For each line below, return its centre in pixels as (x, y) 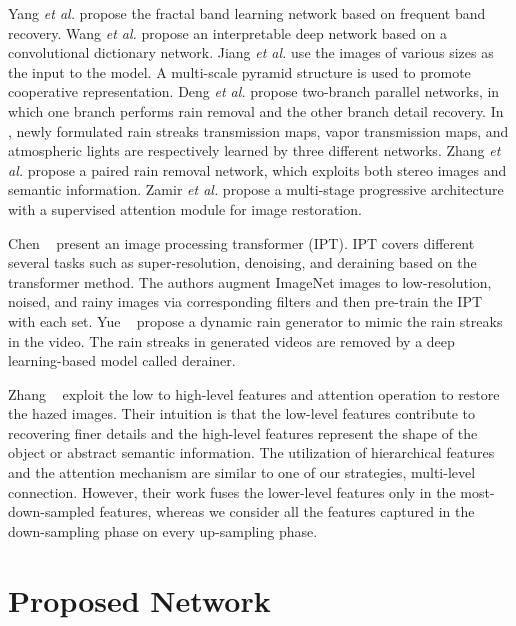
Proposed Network (139, 599)
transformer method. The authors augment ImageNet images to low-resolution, (250, 281)
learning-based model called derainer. (122, 360)
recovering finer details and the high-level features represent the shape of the (243, 432)
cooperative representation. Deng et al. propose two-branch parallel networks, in (254, 91)
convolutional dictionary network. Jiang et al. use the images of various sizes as (251, 52)
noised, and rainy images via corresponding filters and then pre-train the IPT (245, 301)
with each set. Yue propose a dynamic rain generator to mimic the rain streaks (255, 320)
